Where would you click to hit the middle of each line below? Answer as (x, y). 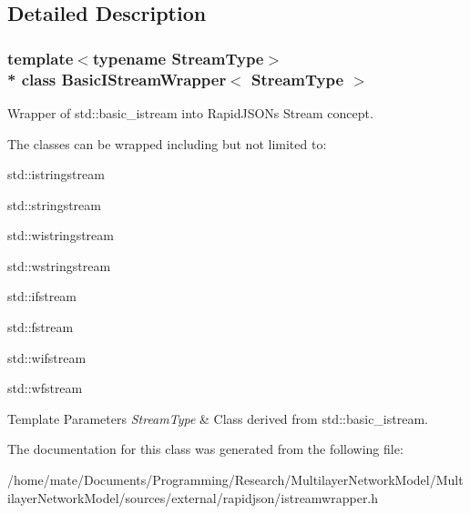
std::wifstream (47, 357)
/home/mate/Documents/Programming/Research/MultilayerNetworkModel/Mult (235, 480)
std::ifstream (42, 296)
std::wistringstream (61, 235)
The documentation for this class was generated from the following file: (205, 449)
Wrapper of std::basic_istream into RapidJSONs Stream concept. (190, 112)
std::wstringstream (59, 265)
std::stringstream (54, 204)
